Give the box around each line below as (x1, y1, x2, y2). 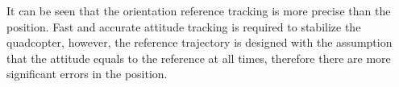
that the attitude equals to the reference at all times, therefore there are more (6, 49, 391, 66)
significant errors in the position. (6, 65, 168, 82)
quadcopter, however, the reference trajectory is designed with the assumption (6, 34, 393, 51)
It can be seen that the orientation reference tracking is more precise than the (6, 2, 391, 19)
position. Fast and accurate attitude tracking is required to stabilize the (6, 18, 361, 35)
